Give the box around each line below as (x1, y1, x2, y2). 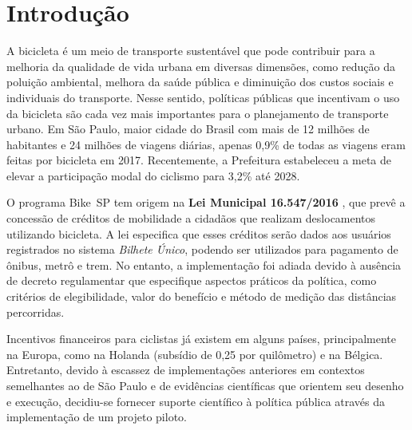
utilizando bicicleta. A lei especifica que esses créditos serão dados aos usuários (6, 225, 391, 242)
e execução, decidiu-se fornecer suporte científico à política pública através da (6, 393, 386, 409)
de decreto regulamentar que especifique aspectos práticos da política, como (6, 272, 377, 289)
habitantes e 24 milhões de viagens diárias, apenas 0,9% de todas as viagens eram (6, 136, 406, 152)
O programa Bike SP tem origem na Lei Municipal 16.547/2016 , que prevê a (6, 194, 406, 211)
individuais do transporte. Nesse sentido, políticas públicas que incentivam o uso (6, 89, 400, 105)
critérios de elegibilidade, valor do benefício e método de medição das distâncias (6, 288, 397, 305)
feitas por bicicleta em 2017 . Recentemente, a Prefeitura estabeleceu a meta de (6, 152, 392, 168)
